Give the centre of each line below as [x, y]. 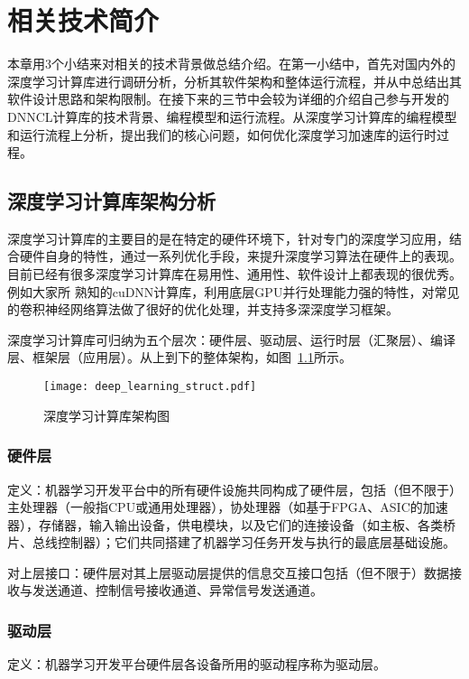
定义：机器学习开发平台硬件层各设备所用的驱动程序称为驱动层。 [197, 664]
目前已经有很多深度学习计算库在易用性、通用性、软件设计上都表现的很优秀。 [234, 274]
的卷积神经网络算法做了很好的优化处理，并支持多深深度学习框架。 [203, 309]
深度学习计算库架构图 [106, 415]
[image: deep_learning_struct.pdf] [150, 387]
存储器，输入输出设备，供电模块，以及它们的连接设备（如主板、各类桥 [247, 524]
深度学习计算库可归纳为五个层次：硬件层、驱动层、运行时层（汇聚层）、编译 [231, 339]
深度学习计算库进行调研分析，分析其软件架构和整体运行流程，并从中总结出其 [234, 81]
